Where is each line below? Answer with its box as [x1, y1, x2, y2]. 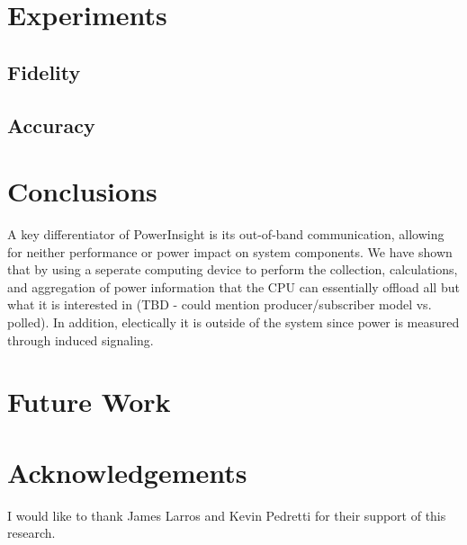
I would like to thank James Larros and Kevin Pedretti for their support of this [7, 505, 446, 524]
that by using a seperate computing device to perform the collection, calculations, [7, 260, 458, 279]
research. [7, 523, 56, 542]
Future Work [7, 383, 171, 420]
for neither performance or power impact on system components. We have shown [7, 242, 453, 261]
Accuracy [7, 111, 95, 138]
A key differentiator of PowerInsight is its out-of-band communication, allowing [7, 225, 445, 244]
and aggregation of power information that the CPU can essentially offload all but [7, 277, 460, 296]
